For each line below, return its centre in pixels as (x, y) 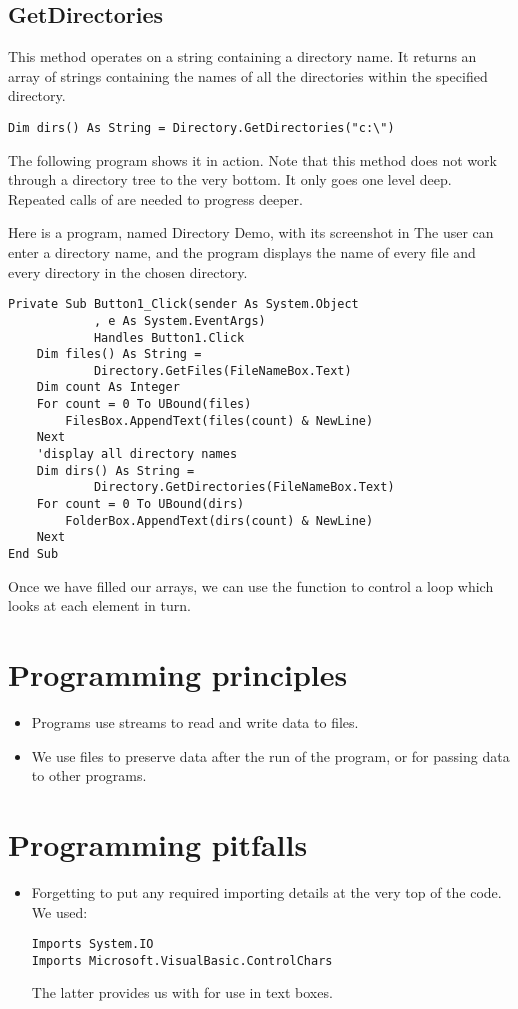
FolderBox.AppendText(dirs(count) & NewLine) (219, 520)
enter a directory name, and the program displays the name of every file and (242, 252)
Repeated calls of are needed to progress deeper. (155, 198)
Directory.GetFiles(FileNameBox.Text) (222, 370)
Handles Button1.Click (169, 337)
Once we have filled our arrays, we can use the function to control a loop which (251, 585)
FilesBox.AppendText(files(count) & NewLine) (219, 420)
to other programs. (89, 775)
